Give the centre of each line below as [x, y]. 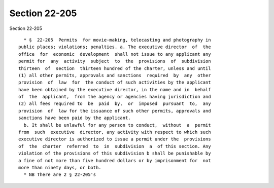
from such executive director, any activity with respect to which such [115, 132]
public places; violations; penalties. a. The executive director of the [115, 47]
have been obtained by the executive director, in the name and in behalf [115, 89]
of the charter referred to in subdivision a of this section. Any [115, 146]
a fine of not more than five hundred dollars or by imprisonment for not [115, 160]
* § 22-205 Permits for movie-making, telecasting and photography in [117, 40]
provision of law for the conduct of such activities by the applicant [115, 83]
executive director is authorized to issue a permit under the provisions [115, 139]
